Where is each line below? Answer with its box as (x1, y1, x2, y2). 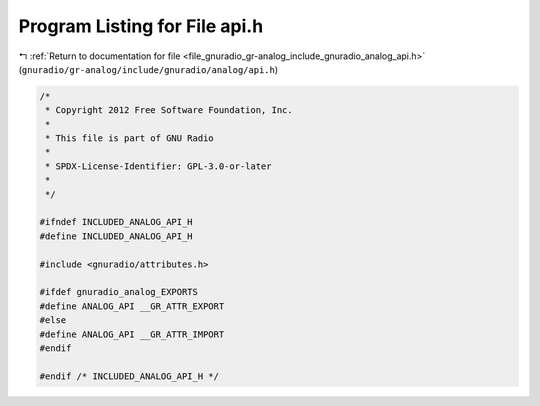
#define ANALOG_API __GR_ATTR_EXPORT (39, 300, 225, 312)
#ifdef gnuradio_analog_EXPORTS (39, 286, 199, 298)
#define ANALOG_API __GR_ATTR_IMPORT (39, 328, 225, 340)
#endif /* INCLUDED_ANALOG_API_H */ (39, 370, 220, 382)
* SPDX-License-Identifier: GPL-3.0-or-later (45, 160, 272, 172)
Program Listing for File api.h (18, 15, 264, 37)
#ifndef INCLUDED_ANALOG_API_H (39, 216, 194, 228)
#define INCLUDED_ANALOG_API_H (39, 230, 194, 242)
